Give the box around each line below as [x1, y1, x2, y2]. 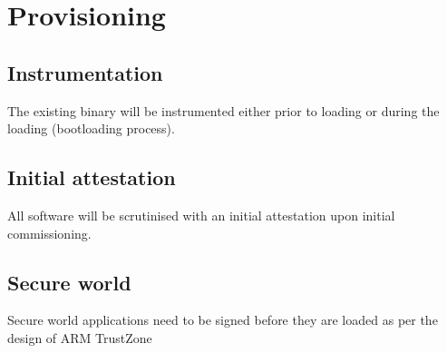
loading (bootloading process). [7, 119, 175, 138]
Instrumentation [7, 58, 163, 86]
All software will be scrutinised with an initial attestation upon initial [7, 205, 395, 224]
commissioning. [7, 223, 92, 242]
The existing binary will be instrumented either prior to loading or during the [7, 101, 440, 120]
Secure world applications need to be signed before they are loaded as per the [7, 310, 438, 329]
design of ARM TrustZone [7, 328, 152, 347]
